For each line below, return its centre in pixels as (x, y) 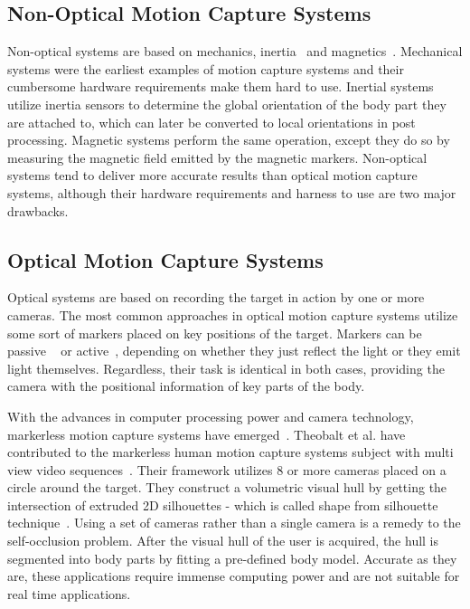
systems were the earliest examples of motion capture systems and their (206, 68)
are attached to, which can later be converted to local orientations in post (211, 122)
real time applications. (69, 593)
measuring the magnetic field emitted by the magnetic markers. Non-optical (217, 157)
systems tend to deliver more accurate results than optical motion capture (212, 175)
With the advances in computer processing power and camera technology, (211, 416)
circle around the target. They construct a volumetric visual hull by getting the (227, 487)
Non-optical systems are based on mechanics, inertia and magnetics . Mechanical (235, 51)
